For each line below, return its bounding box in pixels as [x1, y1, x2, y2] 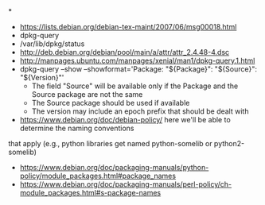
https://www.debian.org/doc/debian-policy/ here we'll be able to [19, 115, 231, 124]
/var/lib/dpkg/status [19, 39, 85, 48]
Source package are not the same [31, 90, 143, 99]
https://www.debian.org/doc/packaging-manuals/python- [19, 163, 209, 172]
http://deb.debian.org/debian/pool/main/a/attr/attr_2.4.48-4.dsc [19, 48, 230, 56]
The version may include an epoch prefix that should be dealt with [31, 106, 249, 116]
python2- [213, 139, 245, 148]
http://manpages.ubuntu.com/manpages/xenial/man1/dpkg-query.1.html [19, 56, 255, 65]
